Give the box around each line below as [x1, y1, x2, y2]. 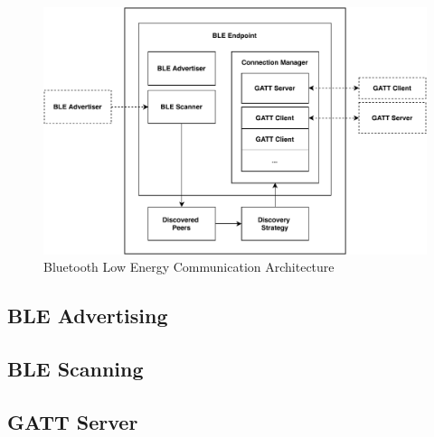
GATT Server [7, 407, 138, 435]
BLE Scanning [7, 355, 144, 383]
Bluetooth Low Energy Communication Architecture [43, 257, 335, 276]
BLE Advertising [7, 302, 168, 330]
